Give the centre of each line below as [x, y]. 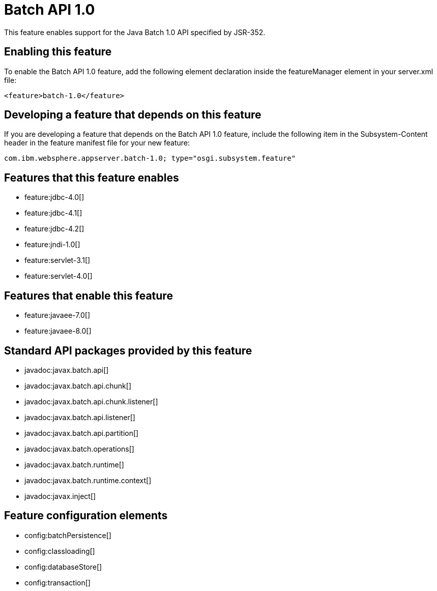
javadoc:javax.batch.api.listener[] [80, 417]
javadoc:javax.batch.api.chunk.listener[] [91, 401]
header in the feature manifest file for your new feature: [97, 143]
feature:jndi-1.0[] [52, 245]
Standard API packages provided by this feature [128, 350]
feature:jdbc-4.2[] [54, 229]
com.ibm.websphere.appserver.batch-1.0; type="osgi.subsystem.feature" [150, 158]
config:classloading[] [60, 551]
